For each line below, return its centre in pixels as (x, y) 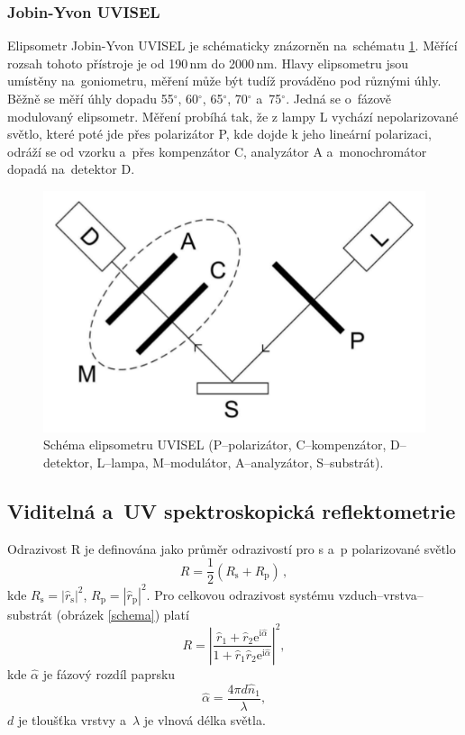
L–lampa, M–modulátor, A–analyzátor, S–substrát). (240, 462)
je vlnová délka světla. (205, 719)
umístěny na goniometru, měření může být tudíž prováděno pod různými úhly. (224, 81)
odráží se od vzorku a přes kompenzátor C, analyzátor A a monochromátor (217, 151)
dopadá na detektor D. (71, 169)
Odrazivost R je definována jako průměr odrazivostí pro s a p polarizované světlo (232, 548)
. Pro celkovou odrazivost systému (240, 594)
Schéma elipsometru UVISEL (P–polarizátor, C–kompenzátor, (215, 445)
